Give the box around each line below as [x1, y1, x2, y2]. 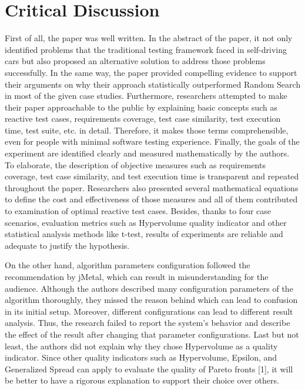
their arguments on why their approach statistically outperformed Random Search [5, 78, 301, 90]
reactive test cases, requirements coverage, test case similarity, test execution [5, 112, 281, 125]
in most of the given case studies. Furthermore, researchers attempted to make [5, 89, 287, 102]
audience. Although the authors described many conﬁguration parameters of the [5, 282, 293, 294]
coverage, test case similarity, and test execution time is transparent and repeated [5, 170, 299, 182]
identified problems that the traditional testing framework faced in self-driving [5, 43, 287, 55]
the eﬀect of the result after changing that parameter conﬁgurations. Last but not [5, 328, 299, 340]
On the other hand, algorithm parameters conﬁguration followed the [5, 259, 250, 271]
